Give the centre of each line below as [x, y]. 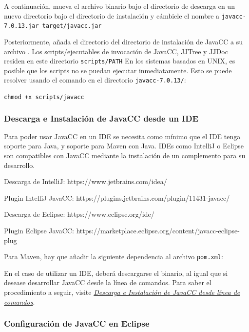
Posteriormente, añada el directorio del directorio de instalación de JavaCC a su [124, 41]
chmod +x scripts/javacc [44, 97]
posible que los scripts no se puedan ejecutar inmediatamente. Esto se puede [118, 70]
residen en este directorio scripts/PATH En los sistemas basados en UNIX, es [120, 61]
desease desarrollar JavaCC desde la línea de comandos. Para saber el [108, 282]
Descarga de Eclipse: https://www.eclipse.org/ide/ [79, 214]
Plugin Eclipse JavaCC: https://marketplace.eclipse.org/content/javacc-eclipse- [122, 231]
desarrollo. [19, 165]
